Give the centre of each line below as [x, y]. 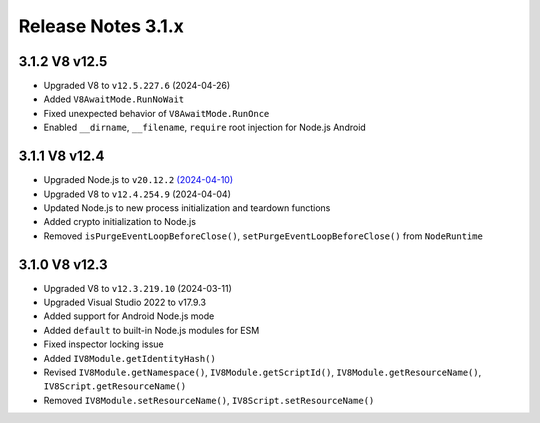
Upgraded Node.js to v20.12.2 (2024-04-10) [138, 180]
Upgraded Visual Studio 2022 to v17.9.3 [125, 302]
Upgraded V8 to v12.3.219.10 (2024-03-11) [137, 288]
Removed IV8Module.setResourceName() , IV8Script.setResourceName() [209, 400]
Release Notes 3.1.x [101, 26]
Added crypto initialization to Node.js [120, 222]
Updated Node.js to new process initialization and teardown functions [187, 207]
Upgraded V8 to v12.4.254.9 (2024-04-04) [137, 194]
